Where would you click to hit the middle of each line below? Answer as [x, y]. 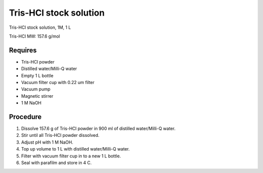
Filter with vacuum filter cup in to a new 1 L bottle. [71, 156]
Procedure [25, 117]
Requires [23, 50]
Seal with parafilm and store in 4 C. [56, 163]
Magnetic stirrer [37, 96]
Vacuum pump [36, 89]
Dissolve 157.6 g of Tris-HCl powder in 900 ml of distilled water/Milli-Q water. [98, 129]
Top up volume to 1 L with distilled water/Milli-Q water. [75, 149]
